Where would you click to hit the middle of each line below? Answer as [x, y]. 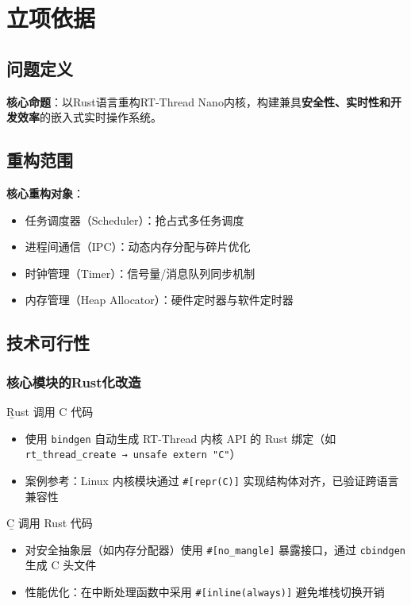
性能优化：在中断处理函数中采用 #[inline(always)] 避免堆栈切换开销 [205, 591]
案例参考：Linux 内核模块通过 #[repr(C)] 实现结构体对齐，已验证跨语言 [212, 480]
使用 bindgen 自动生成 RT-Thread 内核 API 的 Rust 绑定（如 [181, 438]
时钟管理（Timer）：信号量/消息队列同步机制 [140, 273]
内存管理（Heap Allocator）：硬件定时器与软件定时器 [159, 300]
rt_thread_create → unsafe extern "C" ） [133, 454]
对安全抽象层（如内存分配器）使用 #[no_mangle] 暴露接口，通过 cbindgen [215, 549]
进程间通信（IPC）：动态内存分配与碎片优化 [138, 247]
